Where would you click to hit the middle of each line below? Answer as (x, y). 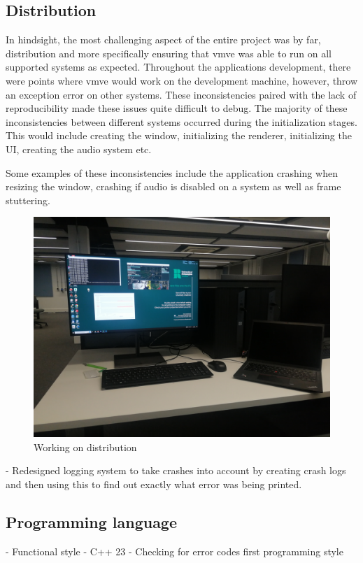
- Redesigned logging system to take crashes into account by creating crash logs (176, 470)
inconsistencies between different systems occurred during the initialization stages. (181, 121)
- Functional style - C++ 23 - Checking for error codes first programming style (175, 551)
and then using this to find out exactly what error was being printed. (154, 484)
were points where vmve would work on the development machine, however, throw (182, 80)
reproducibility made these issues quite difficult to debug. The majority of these (177, 108)
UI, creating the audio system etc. (79, 149)
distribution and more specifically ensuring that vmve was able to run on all (169, 53)
